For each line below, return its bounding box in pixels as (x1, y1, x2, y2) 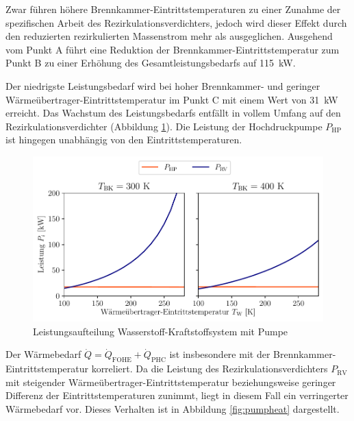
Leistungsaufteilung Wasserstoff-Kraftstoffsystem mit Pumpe (33, 324, 288, 338)
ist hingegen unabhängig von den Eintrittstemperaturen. (5, 132, 242, 147)
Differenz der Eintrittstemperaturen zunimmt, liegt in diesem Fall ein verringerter (5, 388, 349, 402)
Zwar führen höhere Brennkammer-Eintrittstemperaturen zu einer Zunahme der (5, 2, 341, 16)
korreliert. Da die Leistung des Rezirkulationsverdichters (91, 361, 328, 376)
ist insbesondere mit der (169, 347, 270, 361)
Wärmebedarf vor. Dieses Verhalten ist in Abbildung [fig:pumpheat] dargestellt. (5, 401, 340, 416)
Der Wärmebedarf (5, 347, 81, 361)
